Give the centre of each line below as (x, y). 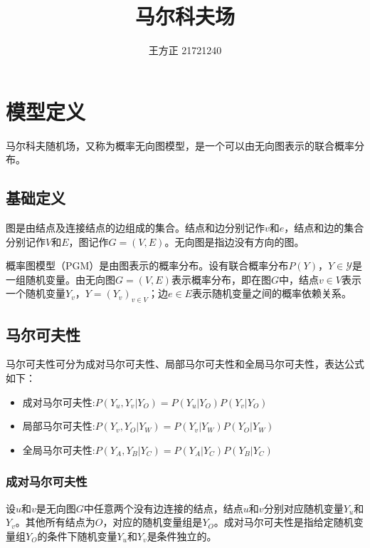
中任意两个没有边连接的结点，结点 (163, 508)
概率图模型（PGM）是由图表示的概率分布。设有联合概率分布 (147, 265)
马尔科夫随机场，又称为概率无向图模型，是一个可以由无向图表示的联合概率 (180, 145)
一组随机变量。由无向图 (60, 279)
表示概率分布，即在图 (221, 279)
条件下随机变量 (82, 536)
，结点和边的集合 (324, 228)
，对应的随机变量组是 (153, 522)
